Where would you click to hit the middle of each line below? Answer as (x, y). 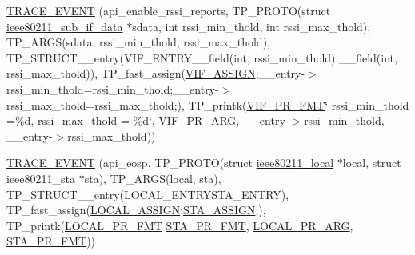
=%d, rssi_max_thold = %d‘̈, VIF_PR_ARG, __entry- (148, 120)
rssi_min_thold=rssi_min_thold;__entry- (113, 88)
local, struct (372, 163)
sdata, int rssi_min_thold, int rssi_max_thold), (251, 26)
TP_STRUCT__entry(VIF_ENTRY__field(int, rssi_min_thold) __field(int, (202, 57)
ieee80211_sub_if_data (65, 26)
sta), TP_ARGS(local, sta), (153, 178)
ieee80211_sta (41, 178)
